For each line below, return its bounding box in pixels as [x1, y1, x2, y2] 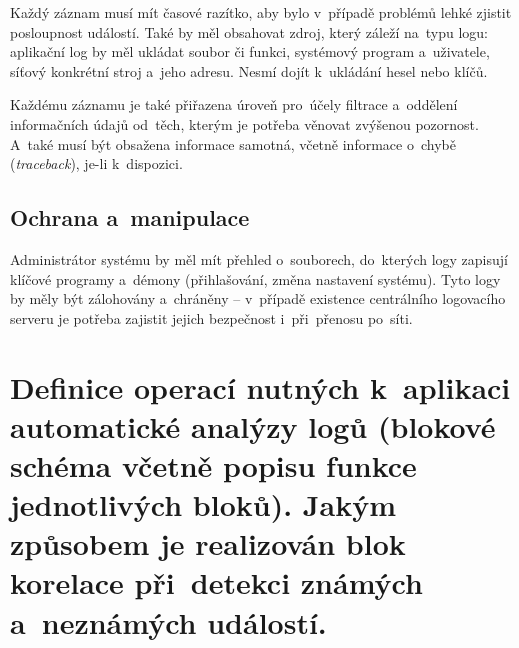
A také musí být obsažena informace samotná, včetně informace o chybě [10, 133, 456, 154]
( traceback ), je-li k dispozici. [10, 153, 183, 174]
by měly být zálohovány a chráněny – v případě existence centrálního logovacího [10, 288, 506, 309]
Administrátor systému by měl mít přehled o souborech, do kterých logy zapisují [10, 248, 508, 269]
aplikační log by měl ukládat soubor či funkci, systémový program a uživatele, [10, 41, 490, 62]
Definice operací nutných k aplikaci [10, 366, 511, 407]
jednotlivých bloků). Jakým [10, 484, 396, 525]
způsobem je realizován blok [10, 523, 406, 564]
